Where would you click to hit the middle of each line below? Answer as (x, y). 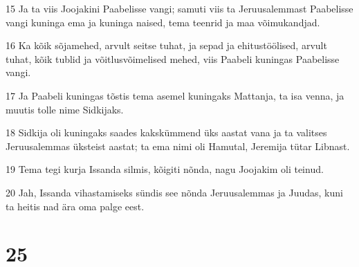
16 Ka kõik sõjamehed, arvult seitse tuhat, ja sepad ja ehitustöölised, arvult (166, 45)
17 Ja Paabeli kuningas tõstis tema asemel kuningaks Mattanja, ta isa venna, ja (175, 95)
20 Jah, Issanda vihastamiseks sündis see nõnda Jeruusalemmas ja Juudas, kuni (174, 192)
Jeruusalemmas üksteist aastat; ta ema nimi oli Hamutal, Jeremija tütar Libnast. (178, 146)
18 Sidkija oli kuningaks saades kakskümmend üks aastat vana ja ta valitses (166, 132)
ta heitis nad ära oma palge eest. (75, 206)
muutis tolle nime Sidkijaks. (65, 109)
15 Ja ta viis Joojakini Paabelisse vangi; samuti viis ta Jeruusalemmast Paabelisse (179, 8)
